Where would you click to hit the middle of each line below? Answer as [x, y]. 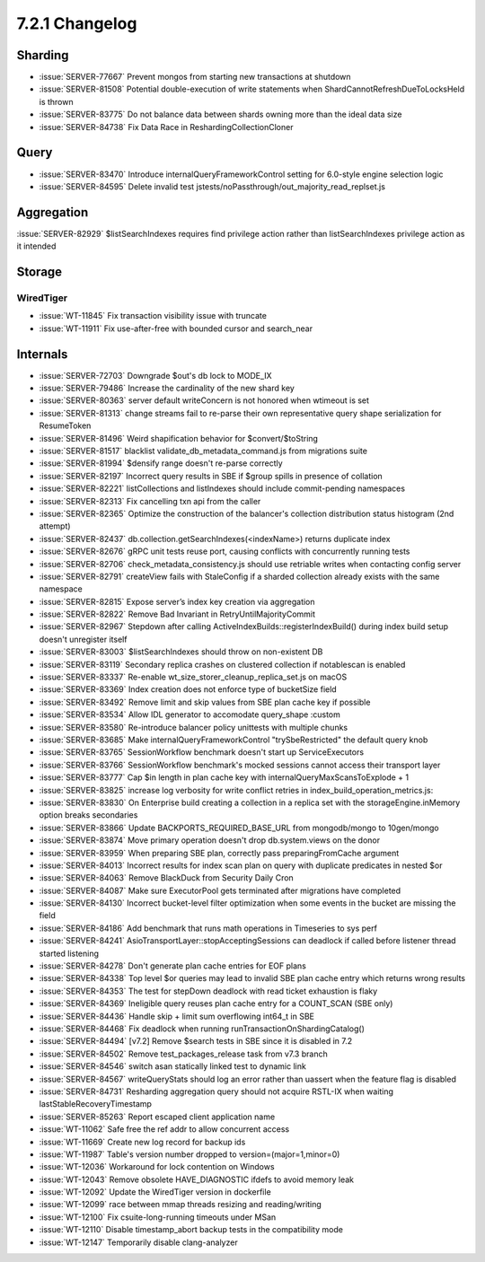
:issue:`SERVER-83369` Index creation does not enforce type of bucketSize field [188, 689]
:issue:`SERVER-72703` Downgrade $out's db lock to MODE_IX [156, 375]
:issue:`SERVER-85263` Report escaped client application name [157, 1117]
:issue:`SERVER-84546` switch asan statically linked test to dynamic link [173, 1066]
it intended [36, 246]
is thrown [56, 101]
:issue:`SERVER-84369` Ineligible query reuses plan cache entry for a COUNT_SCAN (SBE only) [216, 1003]
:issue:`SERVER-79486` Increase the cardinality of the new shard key [167, 388]
